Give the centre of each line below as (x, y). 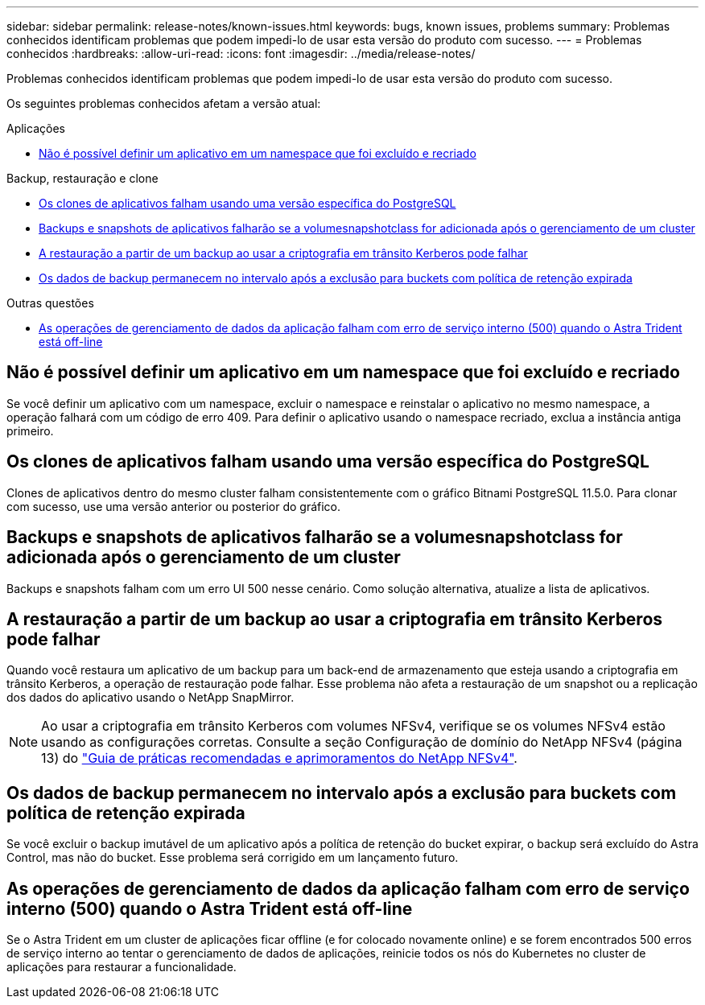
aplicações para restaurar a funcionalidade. (122, 967)
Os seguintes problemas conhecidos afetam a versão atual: (164, 103)
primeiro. (30, 430)
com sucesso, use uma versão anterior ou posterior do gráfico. (174, 506)
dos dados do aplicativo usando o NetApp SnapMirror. (150, 698)
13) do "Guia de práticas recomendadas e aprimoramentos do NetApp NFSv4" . (279, 758)
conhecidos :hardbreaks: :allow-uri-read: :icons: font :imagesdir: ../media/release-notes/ (241, 54)
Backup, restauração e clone (82, 178)
